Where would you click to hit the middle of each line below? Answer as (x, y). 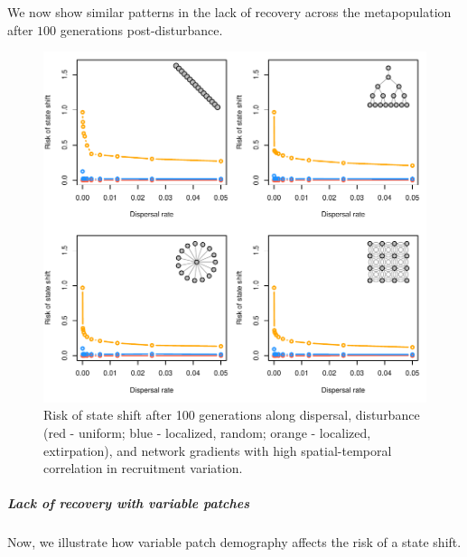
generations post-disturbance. (141, 29)
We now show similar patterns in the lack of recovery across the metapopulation (229, 12)
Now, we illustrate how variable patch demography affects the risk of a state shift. (234, 542)
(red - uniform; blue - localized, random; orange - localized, (207, 433)
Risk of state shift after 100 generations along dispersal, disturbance (232, 415)
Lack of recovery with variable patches (129, 503)
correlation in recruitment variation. (143, 468)
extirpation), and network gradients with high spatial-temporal (218, 450)
